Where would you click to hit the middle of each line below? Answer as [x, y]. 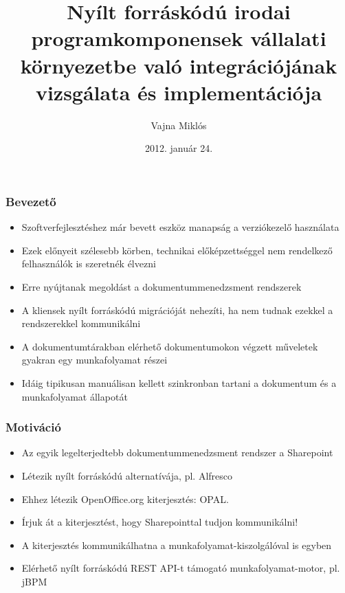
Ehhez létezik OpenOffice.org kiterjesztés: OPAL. [125, 499]
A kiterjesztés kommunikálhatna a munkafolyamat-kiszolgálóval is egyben [177, 545]
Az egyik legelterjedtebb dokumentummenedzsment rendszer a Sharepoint [177, 452]
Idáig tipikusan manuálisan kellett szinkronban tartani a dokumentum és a [179, 382]
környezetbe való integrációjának [179, 65]
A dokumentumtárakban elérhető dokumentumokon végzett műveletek [170, 346]
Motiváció [33, 427]
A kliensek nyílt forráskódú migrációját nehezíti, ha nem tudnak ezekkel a [177, 310]
